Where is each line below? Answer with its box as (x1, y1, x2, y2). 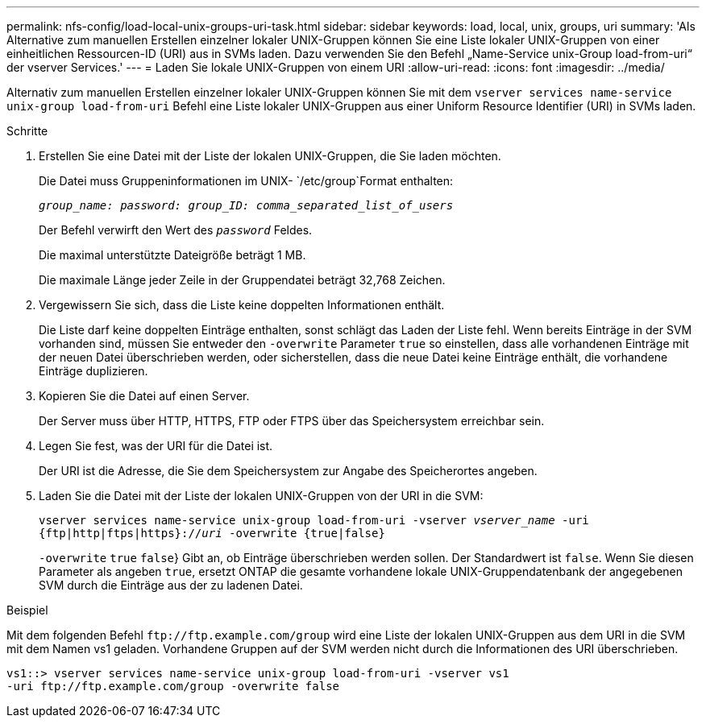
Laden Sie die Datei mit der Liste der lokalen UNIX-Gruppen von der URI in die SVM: (39, 489, 484, 503)
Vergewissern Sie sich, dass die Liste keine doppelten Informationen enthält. (39, 298, 445, 312)
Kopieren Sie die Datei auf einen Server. (39, 389, 250, 403)
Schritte (6, 124, 48, 138)
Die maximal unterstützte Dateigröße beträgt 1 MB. (39, 248, 306, 262)
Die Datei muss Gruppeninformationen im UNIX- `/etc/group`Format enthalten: (39, 174, 454, 188)
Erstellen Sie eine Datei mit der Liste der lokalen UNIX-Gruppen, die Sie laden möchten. (39, 149, 501, 163)
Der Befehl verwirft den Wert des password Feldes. (39, 223, 313, 237)
